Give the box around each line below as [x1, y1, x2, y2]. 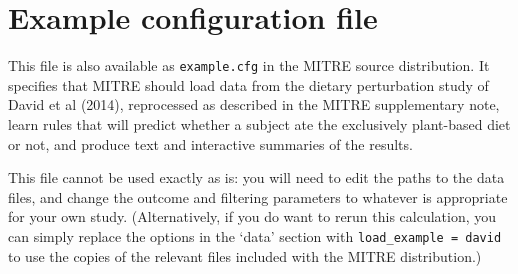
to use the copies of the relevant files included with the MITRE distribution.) [8, 245, 482, 266]
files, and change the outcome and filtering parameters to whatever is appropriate [8, 186, 508, 207]
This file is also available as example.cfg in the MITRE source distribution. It [8, 55, 490, 76]
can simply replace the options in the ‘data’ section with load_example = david [8, 225, 502, 246]
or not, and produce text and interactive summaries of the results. [8, 133, 413, 154]
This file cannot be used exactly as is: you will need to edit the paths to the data [8, 167, 505, 188]
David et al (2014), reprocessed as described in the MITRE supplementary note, [8, 94, 500, 115]
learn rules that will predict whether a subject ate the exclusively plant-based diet [8, 113, 511, 134]
